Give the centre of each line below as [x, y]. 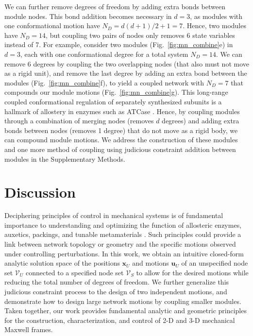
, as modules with [216, 16]
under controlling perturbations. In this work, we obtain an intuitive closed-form [124, 253]
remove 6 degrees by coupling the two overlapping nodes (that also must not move [127, 63]
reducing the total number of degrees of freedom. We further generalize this [117, 282]
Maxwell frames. [29, 329]
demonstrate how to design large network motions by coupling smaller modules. [123, 301]
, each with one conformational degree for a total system [104, 54]
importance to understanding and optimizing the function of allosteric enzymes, [123, 225]
